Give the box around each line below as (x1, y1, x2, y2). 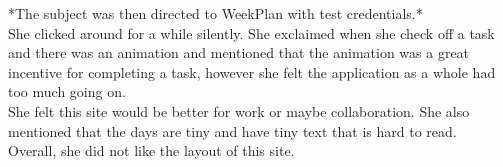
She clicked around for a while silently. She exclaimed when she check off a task (8, 22, 495, 43)
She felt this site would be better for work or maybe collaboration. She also (8, 100, 470, 121)
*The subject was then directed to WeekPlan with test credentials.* (8, 3, 423, 23)
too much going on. (8, 81, 126, 102)
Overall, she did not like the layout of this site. (8, 140, 295, 161)
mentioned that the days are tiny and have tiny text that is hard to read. (8, 120, 457, 141)
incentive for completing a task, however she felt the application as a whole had (8, 61, 496, 82)
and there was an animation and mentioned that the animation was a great (8, 42, 470, 63)
